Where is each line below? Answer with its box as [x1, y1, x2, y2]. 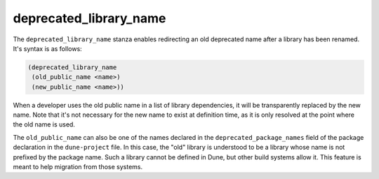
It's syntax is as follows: [13, 44, 82, 52]
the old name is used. [13, 120, 75, 129]
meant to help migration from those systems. [13, 163, 143, 171]
